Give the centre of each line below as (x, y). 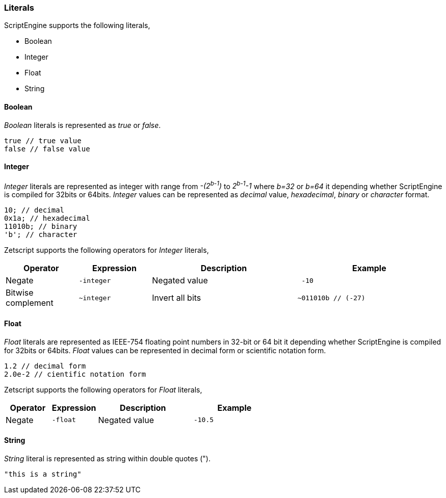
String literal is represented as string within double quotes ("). (107, 458)
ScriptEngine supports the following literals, (77, 25)
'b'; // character (41, 235)
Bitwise (20, 293)
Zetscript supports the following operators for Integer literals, (107, 250)
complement (30, 303)
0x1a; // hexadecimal (47, 218)
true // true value (43, 140)
